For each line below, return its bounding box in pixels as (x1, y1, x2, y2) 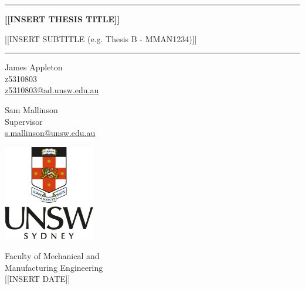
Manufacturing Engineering (5, 261, 103, 273)
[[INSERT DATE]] (5, 273, 70, 285)
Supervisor (5, 115, 43, 127)
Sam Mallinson (5, 103, 58, 115)
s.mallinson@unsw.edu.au (5, 127, 96, 139)
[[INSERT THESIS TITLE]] (5, 13, 120, 25)
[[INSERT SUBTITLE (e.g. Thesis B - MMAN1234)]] (5, 32, 197, 45)
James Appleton (5, 61, 63, 73)
